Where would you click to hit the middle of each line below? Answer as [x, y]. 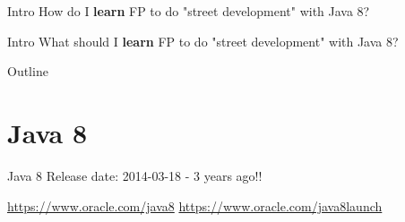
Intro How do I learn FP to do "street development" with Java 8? [189, 11]
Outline [28, 71]
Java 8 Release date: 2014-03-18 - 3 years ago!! [135, 175]
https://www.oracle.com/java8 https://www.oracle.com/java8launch [195, 205]
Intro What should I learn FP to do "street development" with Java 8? [203, 41]
